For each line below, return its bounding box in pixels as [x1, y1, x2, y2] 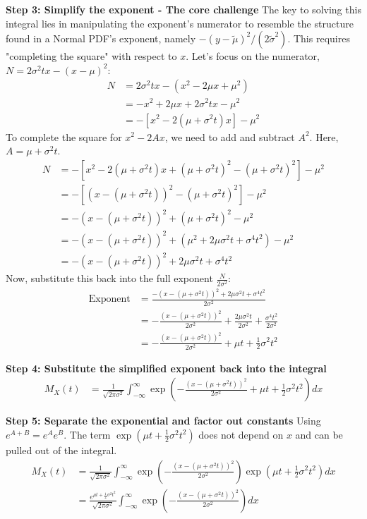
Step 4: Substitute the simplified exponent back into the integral [6, 360, 327, 375]
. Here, [309, 129, 339, 144]
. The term [64, 427, 111, 441]
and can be [295, 427, 343, 441]
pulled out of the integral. [6, 442, 117, 457]
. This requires [287, 31, 350, 46]
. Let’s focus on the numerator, [186, 49, 320, 63]
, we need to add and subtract [164, 129, 295, 144]
